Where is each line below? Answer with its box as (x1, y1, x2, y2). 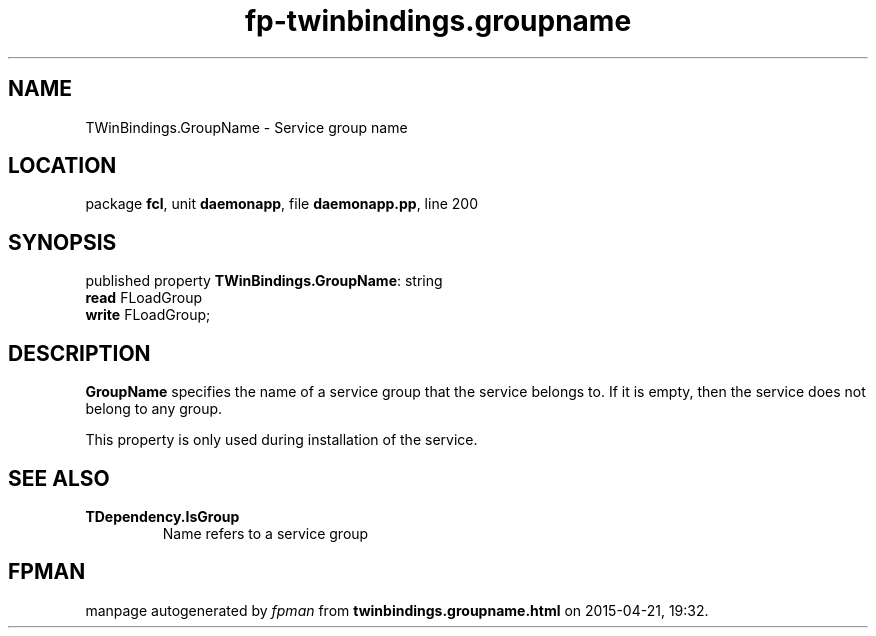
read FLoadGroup (85, 289, 202, 307)
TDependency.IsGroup (85, 507, 240, 525)
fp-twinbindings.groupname (244, 4, 632, 38)
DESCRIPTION (8, 340, 151, 366)
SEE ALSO (8, 465, 110, 491)
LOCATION (8, 153, 117, 179)
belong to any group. (85, 400, 223, 418)
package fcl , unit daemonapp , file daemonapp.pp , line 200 (85, 195, 478, 213)
